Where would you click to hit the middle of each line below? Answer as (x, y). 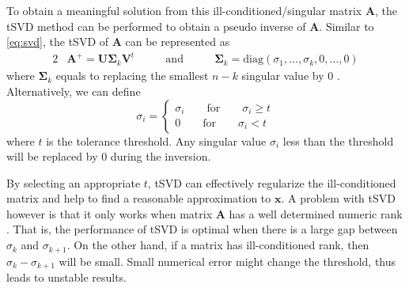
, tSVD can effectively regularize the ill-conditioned (272, 182)
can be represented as (178, 42)
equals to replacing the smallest (132, 76)
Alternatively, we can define (74, 91)
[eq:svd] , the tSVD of (58, 42)
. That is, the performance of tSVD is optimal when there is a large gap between (202, 229)
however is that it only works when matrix (110, 213)
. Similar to (347, 26)
